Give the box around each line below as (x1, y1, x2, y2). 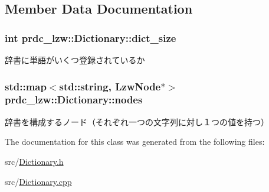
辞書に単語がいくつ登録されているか (5, 54, 145, 66)
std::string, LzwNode (59, 79, 161, 93)
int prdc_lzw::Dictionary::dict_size (5, 30, 176, 45)
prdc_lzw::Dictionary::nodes (5, 92, 143, 107)
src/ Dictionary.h (5, 155, 64, 167)
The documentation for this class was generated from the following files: (5, 135, 265, 148)
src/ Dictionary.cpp (5, 175, 72, 187)
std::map (5, 79, 47, 93)
